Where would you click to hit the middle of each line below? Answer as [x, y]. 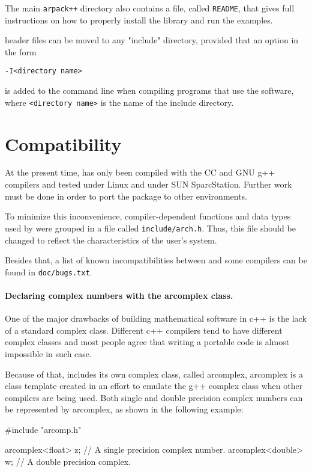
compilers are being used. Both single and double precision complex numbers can [154, 397]
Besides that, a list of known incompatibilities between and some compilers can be [156, 260]
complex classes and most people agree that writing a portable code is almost [147, 342]
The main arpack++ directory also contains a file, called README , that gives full [150, 8]
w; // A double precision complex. [68, 461]
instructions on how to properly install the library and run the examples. [139, 20]
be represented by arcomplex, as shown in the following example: [124, 409]
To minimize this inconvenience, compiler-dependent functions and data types [148, 216]
